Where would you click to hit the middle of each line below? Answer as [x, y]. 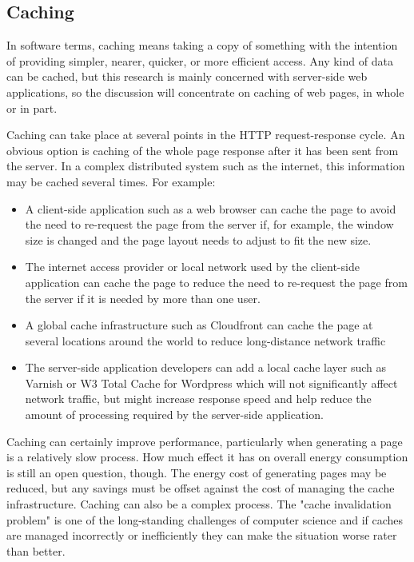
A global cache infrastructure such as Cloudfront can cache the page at [199, 325]
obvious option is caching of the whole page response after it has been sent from [203, 150]
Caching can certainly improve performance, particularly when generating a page [205, 441]
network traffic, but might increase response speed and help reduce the [198, 399]
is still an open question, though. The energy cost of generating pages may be [197, 472]
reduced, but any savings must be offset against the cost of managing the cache [201, 488]
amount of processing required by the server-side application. [174, 415]
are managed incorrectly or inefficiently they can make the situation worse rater [202, 535]
